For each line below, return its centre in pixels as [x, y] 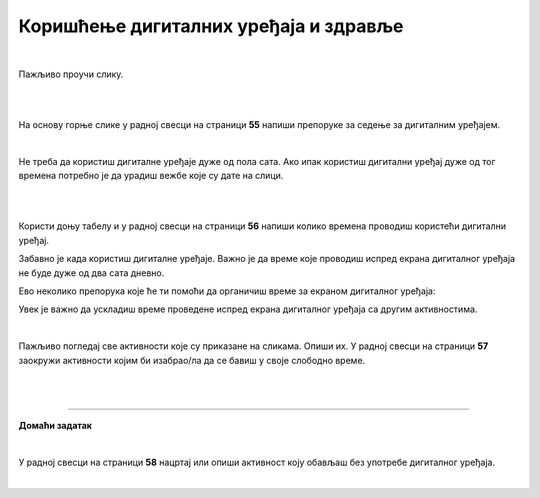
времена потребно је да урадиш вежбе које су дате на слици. [151, 176]
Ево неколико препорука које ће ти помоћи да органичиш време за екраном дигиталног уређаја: [227, 291]
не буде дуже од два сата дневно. [91, 272]
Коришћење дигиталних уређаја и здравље [211, 26]
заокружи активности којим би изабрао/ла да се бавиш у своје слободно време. [192, 360]
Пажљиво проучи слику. [71, 74]
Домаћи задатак [55, 425]
